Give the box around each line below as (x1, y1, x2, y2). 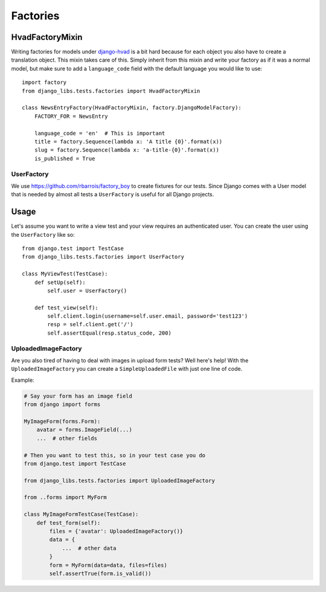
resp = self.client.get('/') (47, 321, 134, 328)
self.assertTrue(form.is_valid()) (49, 570, 152, 577)
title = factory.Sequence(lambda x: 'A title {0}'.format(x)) (34, 138, 223, 145)
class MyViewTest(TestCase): (22, 271, 108, 277)
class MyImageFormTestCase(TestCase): (24, 511, 139, 518)
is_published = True (34, 155, 95, 162)
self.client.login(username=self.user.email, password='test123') (47, 313, 248, 320)
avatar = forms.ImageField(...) (36, 426, 133, 433)
